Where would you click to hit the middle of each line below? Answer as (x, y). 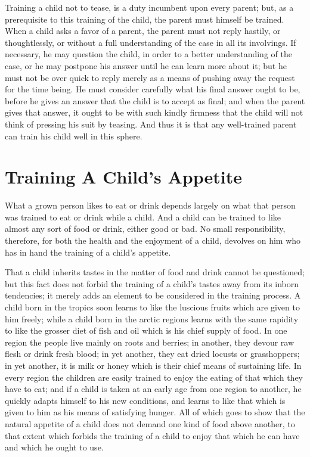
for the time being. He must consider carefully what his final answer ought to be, (153, 89)
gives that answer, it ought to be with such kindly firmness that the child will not (154, 112)
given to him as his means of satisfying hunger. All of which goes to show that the (155, 412)
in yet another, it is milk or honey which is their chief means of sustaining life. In (153, 365)
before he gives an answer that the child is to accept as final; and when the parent (155, 100)
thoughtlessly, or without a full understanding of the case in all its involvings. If (151, 42)
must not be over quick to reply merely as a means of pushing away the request (150, 77)
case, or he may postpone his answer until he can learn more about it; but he (146, 65)
